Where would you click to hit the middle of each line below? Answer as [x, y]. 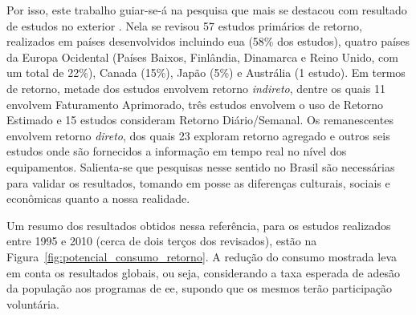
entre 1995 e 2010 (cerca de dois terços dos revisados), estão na [162, 241]
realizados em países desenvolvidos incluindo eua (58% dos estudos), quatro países [208, 41]
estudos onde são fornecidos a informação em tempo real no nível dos [177, 151]
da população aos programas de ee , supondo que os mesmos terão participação [200, 288]
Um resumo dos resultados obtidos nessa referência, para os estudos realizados [199, 225]
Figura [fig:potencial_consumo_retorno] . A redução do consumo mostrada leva [202, 256]
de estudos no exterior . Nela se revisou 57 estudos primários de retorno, [184, 25]
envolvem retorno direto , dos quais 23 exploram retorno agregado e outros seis [198, 135]
